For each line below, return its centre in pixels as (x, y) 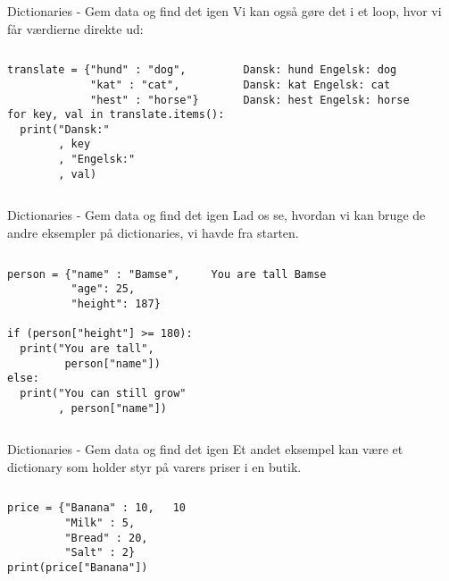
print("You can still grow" (103, 393)
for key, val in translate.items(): (116, 115)
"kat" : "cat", (135, 84)
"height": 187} (116, 303)
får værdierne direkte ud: (75, 28)
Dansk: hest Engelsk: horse (326, 100)
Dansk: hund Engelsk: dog (320, 70)
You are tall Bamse (269, 274)
